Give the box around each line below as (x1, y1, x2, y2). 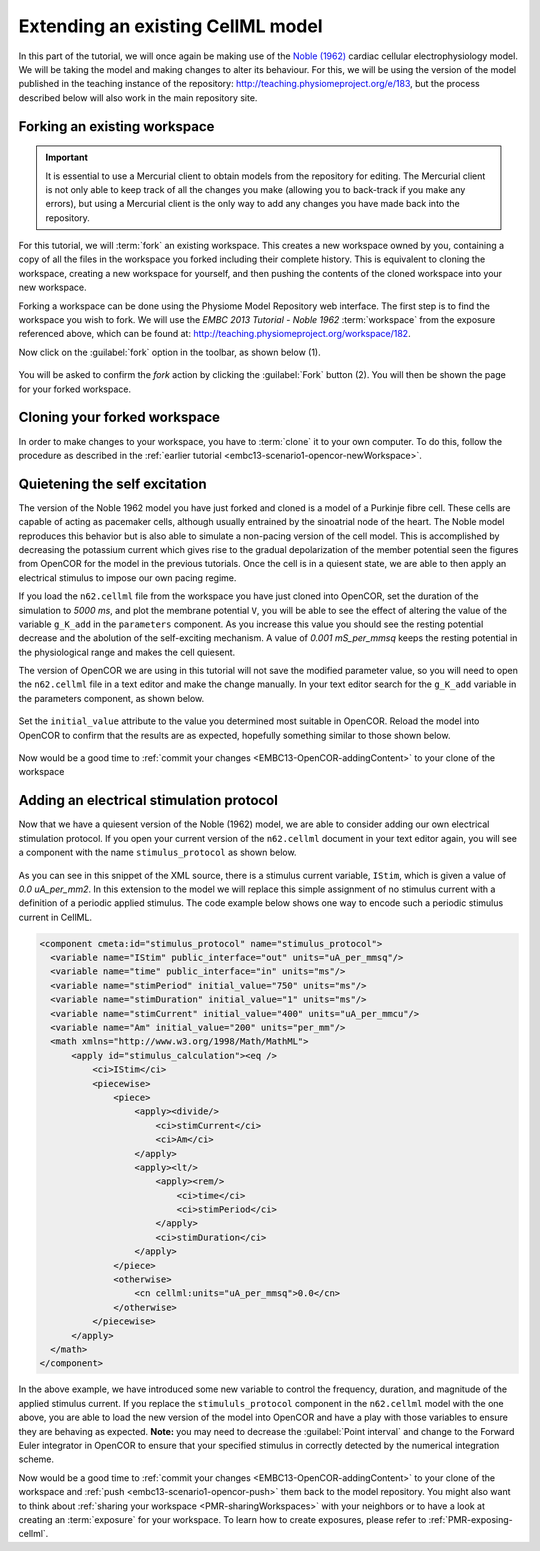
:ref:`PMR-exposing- (428, 1513, 514, 1525)
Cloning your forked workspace (18, 409, 220, 426)
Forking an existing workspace (18, 118, 215, 135)
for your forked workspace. (18, 383, 132, 395)
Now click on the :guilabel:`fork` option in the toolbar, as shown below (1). (18, 346, 321, 358)
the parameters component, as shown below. (18, 692, 205, 704)
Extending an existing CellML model (18, 15, 324, 37)
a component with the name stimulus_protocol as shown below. (18, 846, 297, 859)
